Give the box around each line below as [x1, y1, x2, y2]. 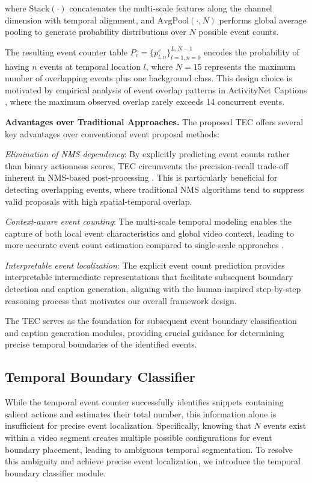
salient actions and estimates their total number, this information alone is [5, 407, 277, 420]
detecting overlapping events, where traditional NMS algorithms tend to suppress [5, 182, 304, 195]
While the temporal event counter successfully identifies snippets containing [5, 396, 284, 408]
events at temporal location [40, 60, 141, 72]
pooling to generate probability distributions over [5, 25, 186, 38]
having [5, 60, 29, 72]
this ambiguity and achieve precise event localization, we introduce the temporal [5, 455, 301, 467]
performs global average [219, 13, 307, 26]
